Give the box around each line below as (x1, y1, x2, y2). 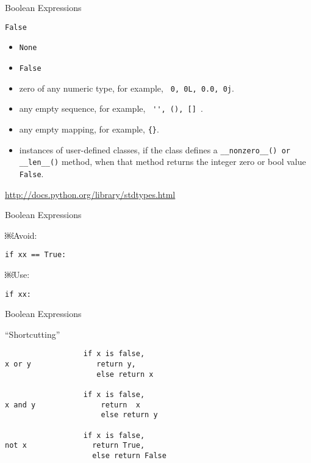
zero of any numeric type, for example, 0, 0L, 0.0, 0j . (19, 81, 234, 94)
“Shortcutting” (5, 327, 60, 340)
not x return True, (5, 441, 145, 450)
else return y (101, 410, 158, 420)
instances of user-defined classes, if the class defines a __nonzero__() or (19, 143, 291, 156)
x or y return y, (5, 360, 136, 369)
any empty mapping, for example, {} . (19, 122, 159, 135)
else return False (92, 451, 166, 460)
